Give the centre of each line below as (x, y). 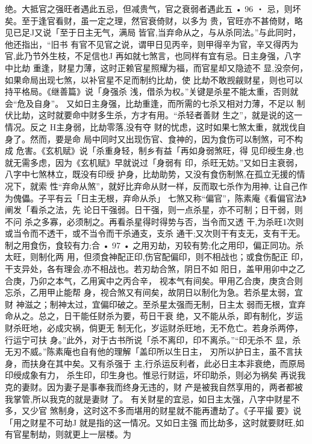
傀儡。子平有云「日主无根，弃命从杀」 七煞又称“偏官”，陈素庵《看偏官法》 (160, 198)
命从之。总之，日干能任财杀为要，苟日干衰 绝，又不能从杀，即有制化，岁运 (154, 316)
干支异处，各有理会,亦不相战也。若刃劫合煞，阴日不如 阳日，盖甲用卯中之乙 (155, 269)
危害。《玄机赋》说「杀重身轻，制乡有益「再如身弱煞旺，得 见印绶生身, (156, 151)
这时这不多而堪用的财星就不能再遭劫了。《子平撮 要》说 (192, 411)
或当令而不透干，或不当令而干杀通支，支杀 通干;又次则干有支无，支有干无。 (155, 233)
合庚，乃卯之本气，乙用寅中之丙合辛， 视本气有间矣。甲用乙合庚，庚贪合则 (154, 280)
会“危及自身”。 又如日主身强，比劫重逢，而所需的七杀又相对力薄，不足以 (149, 103)
